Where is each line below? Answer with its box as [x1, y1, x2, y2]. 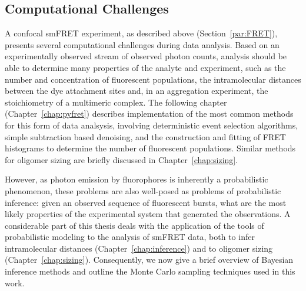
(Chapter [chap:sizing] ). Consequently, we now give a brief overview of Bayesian [5, 253, 294, 266]
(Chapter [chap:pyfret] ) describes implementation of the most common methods [5, 107, 294, 120]
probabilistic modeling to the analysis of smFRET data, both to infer [5, 231, 255, 243]
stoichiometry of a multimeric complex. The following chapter [5, 96, 227, 108]
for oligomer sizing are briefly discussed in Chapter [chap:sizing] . [5, 153, 238, 165]
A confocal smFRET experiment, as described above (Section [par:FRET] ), [5, 27, 278, 39]
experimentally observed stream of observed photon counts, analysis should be [5, 50, 287, 62]
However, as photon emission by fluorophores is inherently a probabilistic [5, 173, 268, 185]
